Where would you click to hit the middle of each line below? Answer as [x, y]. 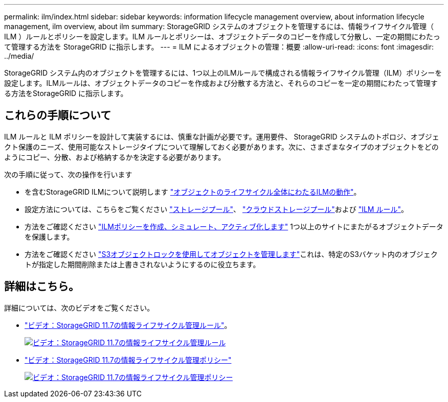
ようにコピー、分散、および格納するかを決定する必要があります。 [115, 157]
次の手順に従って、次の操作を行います [68, 174]
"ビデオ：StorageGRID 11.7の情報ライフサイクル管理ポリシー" [128, 360]
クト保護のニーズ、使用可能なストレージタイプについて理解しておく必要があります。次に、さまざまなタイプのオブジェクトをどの [221, 147]
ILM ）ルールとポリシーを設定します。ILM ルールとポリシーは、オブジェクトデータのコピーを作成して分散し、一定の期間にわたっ [222, 37]
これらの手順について [58, 115]
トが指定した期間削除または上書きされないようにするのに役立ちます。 [142, 264]
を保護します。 [49, 237]
